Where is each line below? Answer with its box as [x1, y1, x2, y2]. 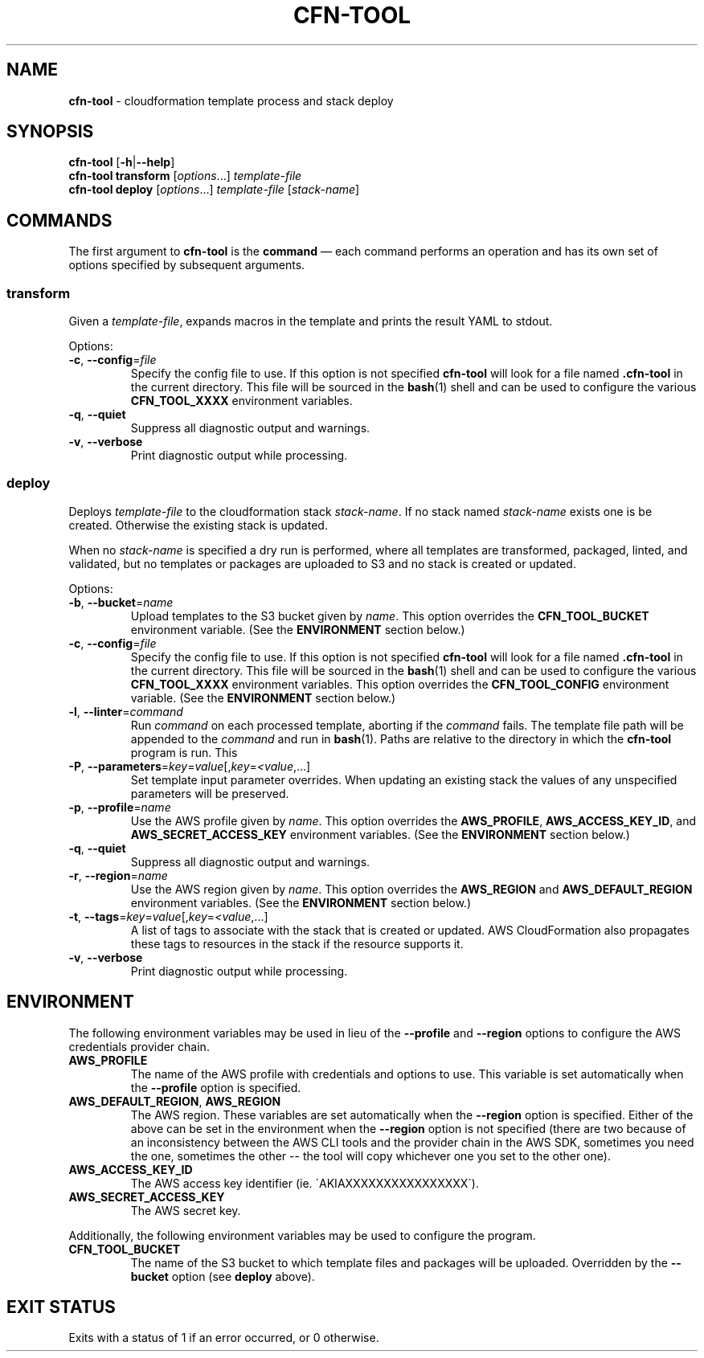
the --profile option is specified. [130, 1080, 301, 1094]
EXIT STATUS [6, 1297, 116, 1318]
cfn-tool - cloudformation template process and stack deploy [68, 93, 394, 108]
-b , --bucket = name [68, 595, 174, 609]
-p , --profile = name [68, 800, 171, 814]
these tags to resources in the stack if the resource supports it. [130, 936, 464, 951]
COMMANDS [6, 210, 113, 231]
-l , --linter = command [68, 704, 183, 718]
